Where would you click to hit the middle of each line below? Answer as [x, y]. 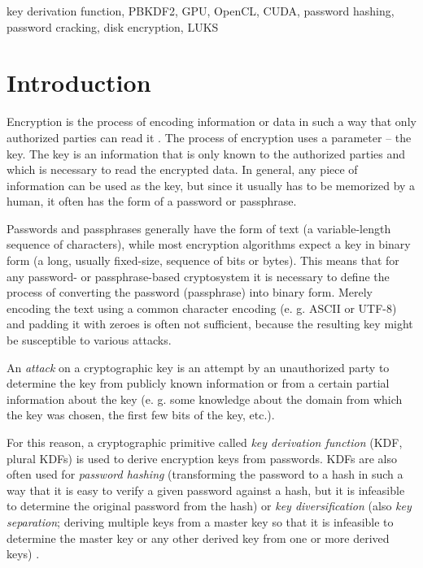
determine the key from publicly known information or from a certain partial [198, 383]
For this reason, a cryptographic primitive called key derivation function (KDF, [205, 442]
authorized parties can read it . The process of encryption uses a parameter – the [209, 137]
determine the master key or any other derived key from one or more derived [198, 538]
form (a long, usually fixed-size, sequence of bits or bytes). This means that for [203, 260]
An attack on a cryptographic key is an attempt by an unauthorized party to [198, 367]
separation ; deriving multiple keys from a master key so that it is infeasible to [200, 521]
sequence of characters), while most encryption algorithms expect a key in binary [209, 244]
